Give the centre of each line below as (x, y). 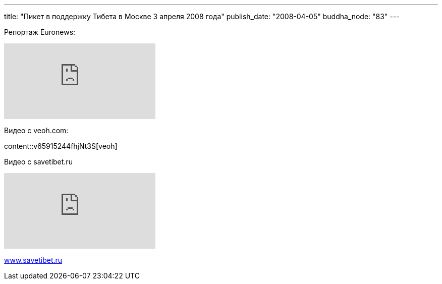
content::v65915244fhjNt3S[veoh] (61, 146)
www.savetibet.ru (33, 260)
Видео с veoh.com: (36, 130)
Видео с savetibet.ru (38, 162)
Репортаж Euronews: (40, 32)
